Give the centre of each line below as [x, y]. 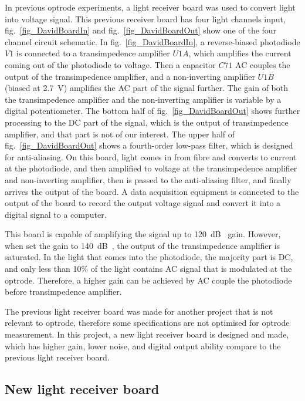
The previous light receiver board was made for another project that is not [139, 311]
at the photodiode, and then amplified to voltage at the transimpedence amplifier [151, 168]
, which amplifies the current [240, 53]
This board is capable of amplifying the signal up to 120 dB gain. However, [143, 234]
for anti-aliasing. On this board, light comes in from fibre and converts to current [151, 156]
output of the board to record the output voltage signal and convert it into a [143, 203]
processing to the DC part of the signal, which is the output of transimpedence [147, 122]
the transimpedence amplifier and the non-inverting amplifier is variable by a [143, 99]
